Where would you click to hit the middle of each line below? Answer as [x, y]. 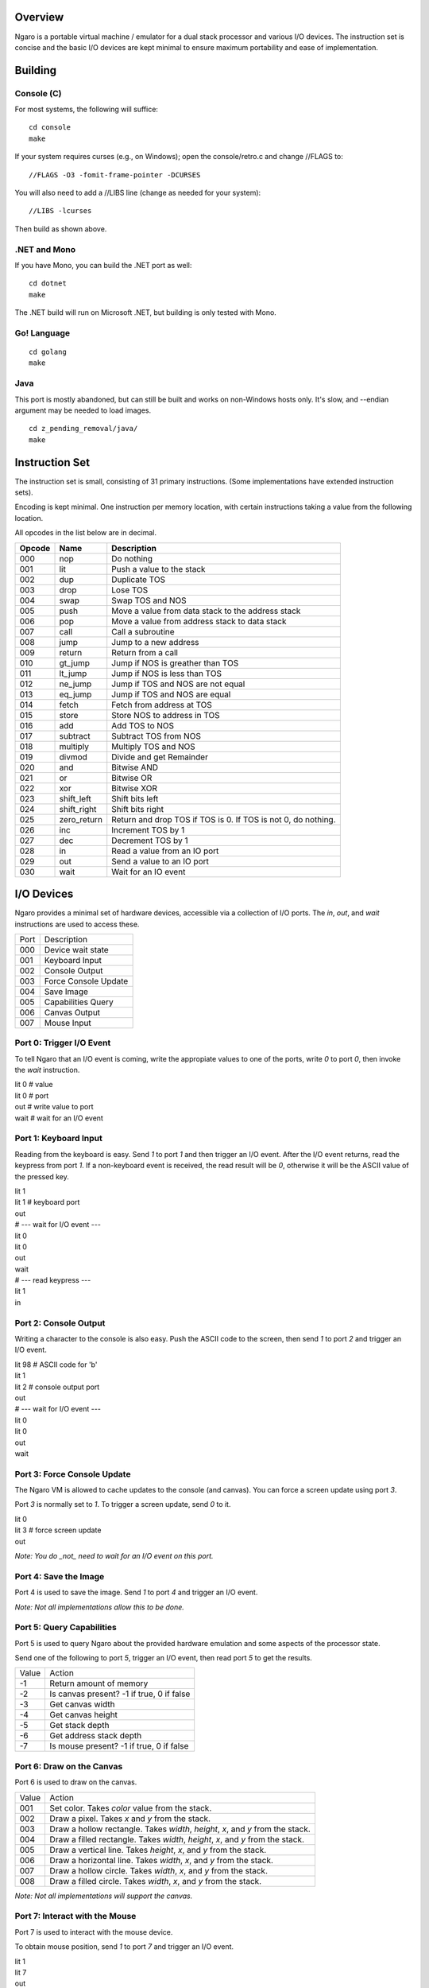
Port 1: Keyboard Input [58, 1139]
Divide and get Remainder [160, 757]
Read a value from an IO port [165, 851]
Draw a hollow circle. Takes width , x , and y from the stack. [158, 1870]
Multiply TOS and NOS [154, 746]
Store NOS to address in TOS [166, 715]
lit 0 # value [34, 1085]
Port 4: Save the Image [60, 1576]
